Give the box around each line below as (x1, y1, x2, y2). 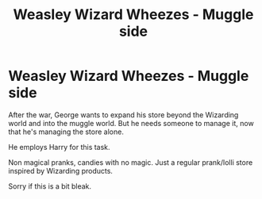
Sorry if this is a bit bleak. (8, 181, 92, 191)
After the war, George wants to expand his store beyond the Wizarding (8, 109, 239, 120)
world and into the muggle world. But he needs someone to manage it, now (8, 118, 254, 128)
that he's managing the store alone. (8, 127, 125, 136)
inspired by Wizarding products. (8, 166, 114, 175)
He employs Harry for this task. (8, 142, 110, 151)
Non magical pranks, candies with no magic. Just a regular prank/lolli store (8, 157, 253, 167)
